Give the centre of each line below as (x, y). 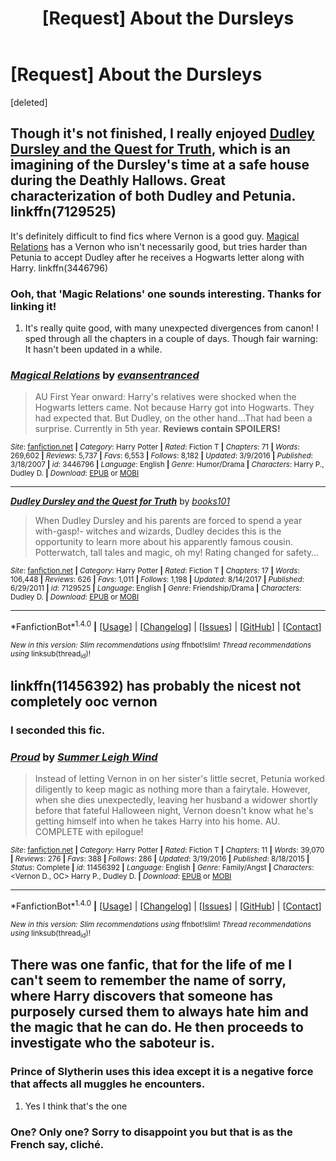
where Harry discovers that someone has (142, 996)
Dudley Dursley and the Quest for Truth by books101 (120, 501)
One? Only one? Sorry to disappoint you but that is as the (151, 1132)
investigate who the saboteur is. (112, 1043)
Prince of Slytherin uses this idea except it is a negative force (162, 1072)
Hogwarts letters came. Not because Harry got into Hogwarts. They (174, 408)
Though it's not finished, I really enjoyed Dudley (162, 133)
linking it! (33, 306)
